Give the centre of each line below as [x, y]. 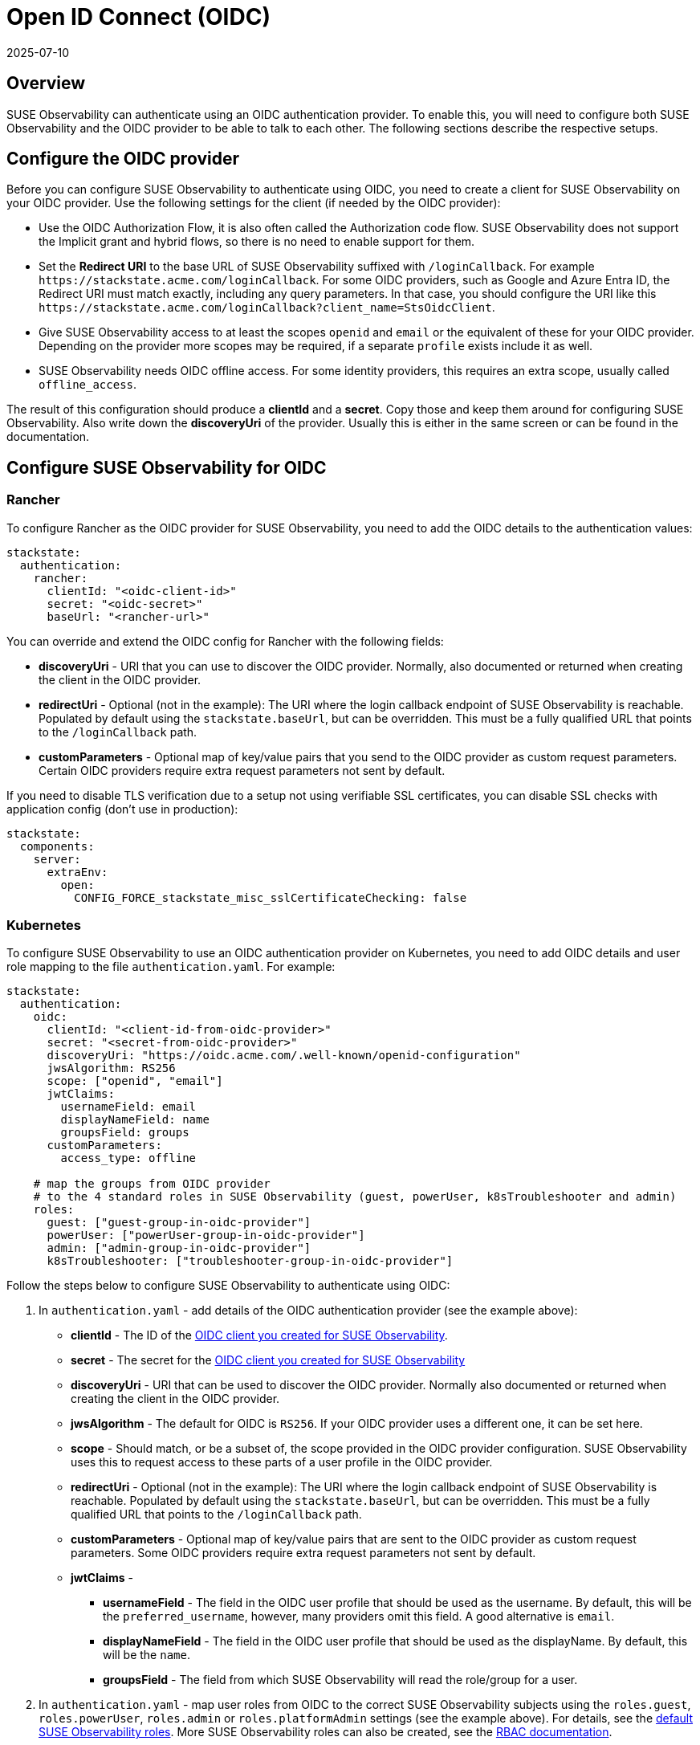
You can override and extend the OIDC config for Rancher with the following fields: [225, 641]
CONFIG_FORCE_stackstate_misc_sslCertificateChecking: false [271, 897]
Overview [46, 84]
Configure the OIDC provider [123, 159]
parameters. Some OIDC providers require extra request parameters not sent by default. [303, 1553]
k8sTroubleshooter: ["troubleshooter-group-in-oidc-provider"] [250, 1261]
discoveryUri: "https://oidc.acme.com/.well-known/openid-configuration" [284, 1056]
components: [57, 846]
